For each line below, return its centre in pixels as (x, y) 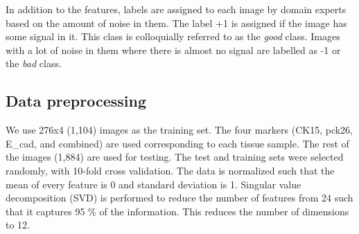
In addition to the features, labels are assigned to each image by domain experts (176, 9)
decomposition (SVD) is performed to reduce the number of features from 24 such (179, 198)
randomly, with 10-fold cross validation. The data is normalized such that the (170, 170)
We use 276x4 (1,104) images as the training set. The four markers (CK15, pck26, (179, 130)
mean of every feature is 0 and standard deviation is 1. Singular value (154, 184)
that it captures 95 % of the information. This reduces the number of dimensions (177, 211)
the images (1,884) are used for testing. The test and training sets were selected (175, 157)
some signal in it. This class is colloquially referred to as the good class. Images (173, 36)
